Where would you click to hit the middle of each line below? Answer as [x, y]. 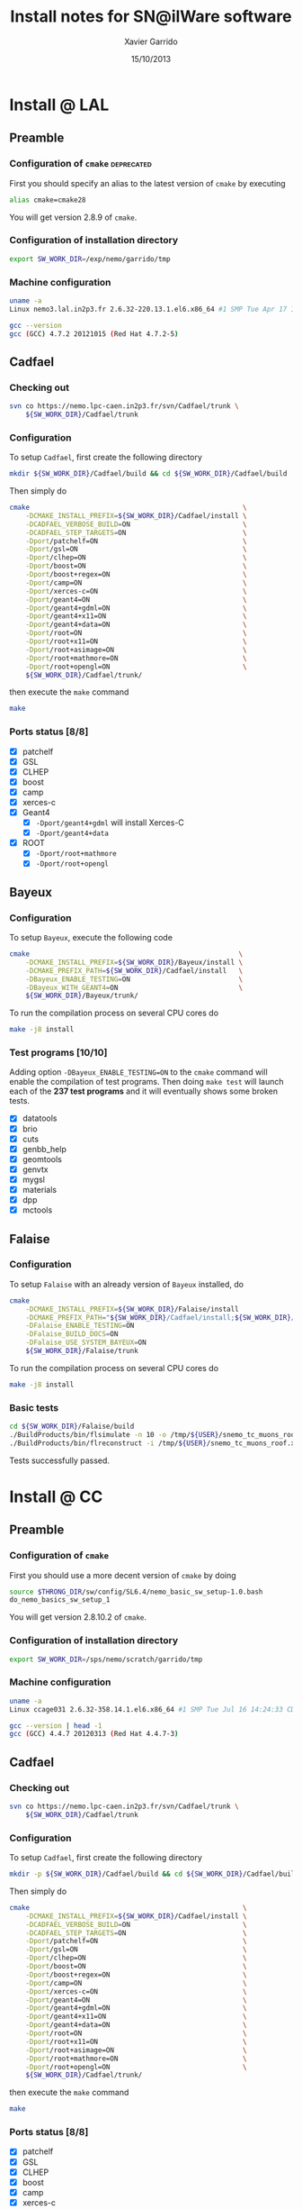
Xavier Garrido [151, 41]
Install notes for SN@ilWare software [151, 17]
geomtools [42, 1159]
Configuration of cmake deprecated [81, 164]
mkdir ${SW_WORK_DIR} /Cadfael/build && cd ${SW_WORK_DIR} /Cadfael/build [148, 474]
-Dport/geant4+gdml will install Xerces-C [110, 823]
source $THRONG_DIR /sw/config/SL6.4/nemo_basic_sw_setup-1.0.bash [136, 1592]
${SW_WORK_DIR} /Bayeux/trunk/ [82, 996]
